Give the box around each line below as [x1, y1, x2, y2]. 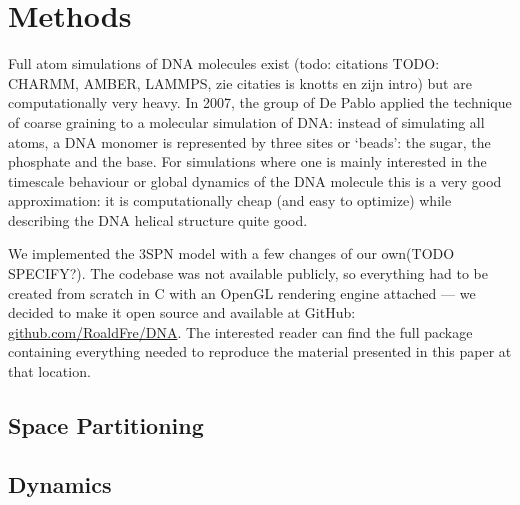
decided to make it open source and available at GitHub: [8, 302, 356, 323]
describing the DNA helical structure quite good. [8, 209, 308, 230]
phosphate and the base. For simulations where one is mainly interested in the [8, 151, 487, 172]
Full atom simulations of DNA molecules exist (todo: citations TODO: [8, 53, 440, 74]
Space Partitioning [8, 410, 204, 441]
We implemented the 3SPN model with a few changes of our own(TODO [8, 243, 455, 264]
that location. [8, 361, 91, 382]
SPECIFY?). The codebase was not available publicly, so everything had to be [8, 263, 488, 284]
